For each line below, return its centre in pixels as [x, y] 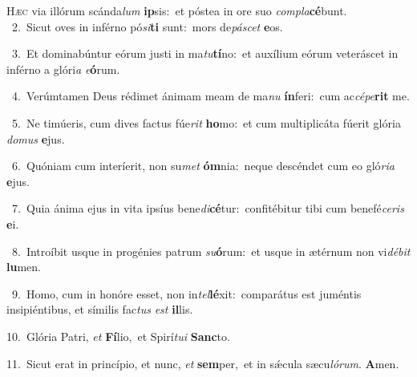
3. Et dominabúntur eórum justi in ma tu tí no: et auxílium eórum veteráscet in [205, 53]
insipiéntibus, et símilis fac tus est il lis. [100, 309]
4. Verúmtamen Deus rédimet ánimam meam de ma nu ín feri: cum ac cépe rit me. [211, 96]
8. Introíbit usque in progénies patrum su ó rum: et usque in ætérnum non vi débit [211, 251]
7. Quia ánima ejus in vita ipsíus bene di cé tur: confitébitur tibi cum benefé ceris [208, 208]
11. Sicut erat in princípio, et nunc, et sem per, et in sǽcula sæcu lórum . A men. [203, 363]
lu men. [24, 267]
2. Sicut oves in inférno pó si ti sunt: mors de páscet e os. [147, 26]
